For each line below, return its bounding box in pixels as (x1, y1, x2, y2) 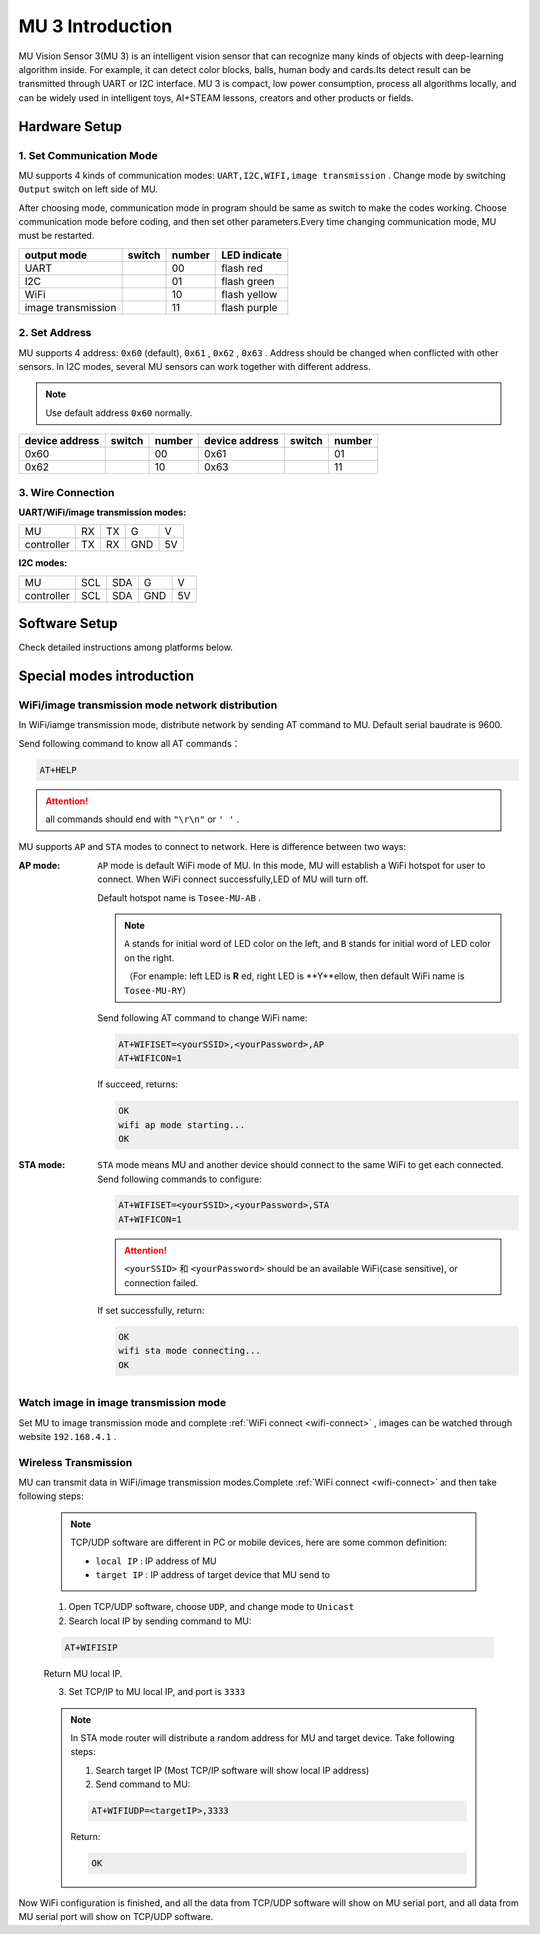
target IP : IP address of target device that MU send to (95, 1569, 330, 1581)
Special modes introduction (18, 668, 195, 684)
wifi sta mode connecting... (118, 1345, 262, 1357)
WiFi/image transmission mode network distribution (18, 698, 278, 712)
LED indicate (221, 248, 283, 262)
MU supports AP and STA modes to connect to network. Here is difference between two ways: (18, 841, 407, 853)
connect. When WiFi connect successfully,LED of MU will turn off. (97, 873, 369, 885)
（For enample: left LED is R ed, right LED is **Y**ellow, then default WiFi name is (124, 970, 465, 982)
